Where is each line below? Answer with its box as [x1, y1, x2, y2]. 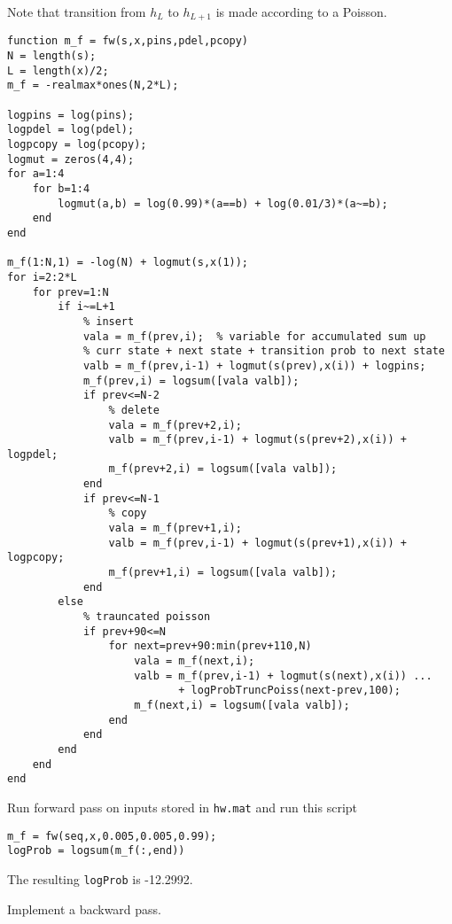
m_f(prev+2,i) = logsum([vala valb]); [108, 462, 338, 476]
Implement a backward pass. [7, 899, 162, 918]
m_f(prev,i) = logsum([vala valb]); [82, 374, 300, 387]
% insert [82, 314, 135, 328]
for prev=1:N [32, 285, 109, 299]
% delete [108, 403, 160, 416]
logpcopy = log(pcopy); [7, 138, 147, 151]
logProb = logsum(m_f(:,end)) [7, 844, 185, 858]
